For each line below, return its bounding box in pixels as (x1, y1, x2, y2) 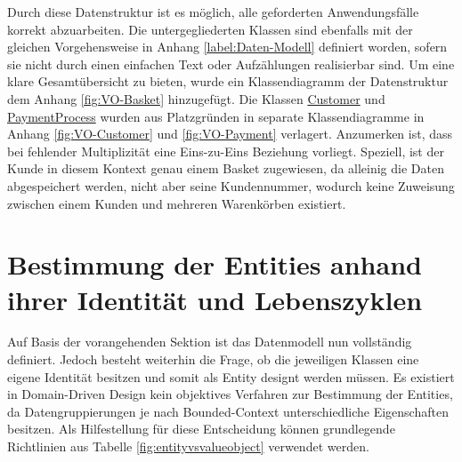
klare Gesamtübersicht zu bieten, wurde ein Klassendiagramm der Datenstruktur (7, 72, 449, 91)
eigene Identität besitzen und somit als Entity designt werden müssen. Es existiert (7, 367, 455, 386)
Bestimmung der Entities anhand (7, 246, 422, 283)
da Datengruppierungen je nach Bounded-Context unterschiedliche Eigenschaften (7, 402, 449, 420)
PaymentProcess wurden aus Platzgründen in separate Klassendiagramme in (7, 107, 425, 125)
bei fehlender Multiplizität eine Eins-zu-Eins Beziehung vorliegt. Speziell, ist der (7, 141, 444, 160)
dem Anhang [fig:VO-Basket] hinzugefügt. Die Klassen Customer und (7, 89, 385, 108)
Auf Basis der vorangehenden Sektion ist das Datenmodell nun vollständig (7, 332, 412, 351)
